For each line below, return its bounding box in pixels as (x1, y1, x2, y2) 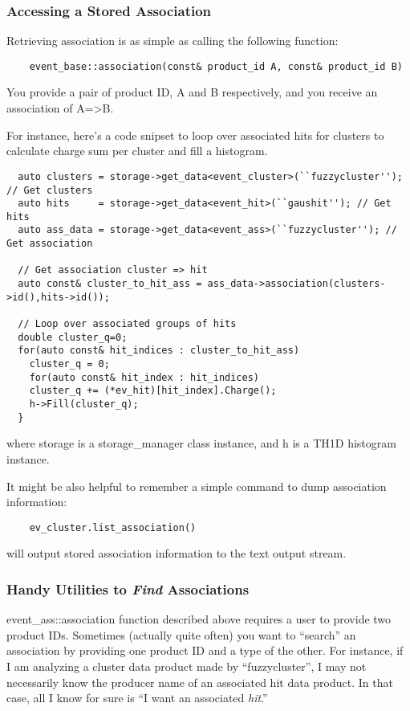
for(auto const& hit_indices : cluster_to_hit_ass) (18, 345, 300, 357)
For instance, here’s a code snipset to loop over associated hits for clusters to (6, 126, 384, 143)
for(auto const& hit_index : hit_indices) (29, 371, 259, 383)
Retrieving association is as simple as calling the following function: (6, 32, 339, 49)
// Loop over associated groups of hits (18, 318, 237, 330)
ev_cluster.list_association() (29, 521, 197, 533)
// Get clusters (6, 184, 93, 196)
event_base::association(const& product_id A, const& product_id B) (29, 60, 403, 72)
